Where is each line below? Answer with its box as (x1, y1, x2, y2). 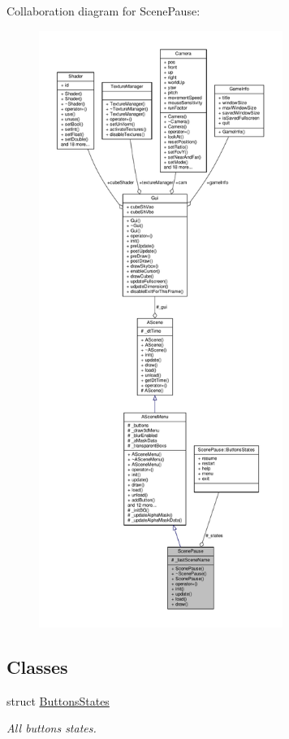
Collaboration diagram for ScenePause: (6, 2, 201, 19)
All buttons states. (6, 719, 97, 737)
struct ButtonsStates (6, 692, 110, 709)
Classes (6, 654, 68, 679)
